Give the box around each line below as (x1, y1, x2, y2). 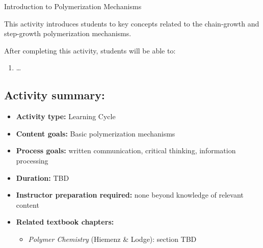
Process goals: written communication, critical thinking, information (16, 145, 236, 156)
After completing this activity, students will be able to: (4, 45, 176, 56)
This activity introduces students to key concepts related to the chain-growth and (4, 18, 259, 29)
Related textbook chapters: (16, 216, 114, 227)
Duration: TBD (16, 172, 69, 183)
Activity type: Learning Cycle (16, 111, 116, 122)
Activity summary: (4, 87, 105, 103)
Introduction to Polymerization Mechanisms (4, 1, 142, 11)
